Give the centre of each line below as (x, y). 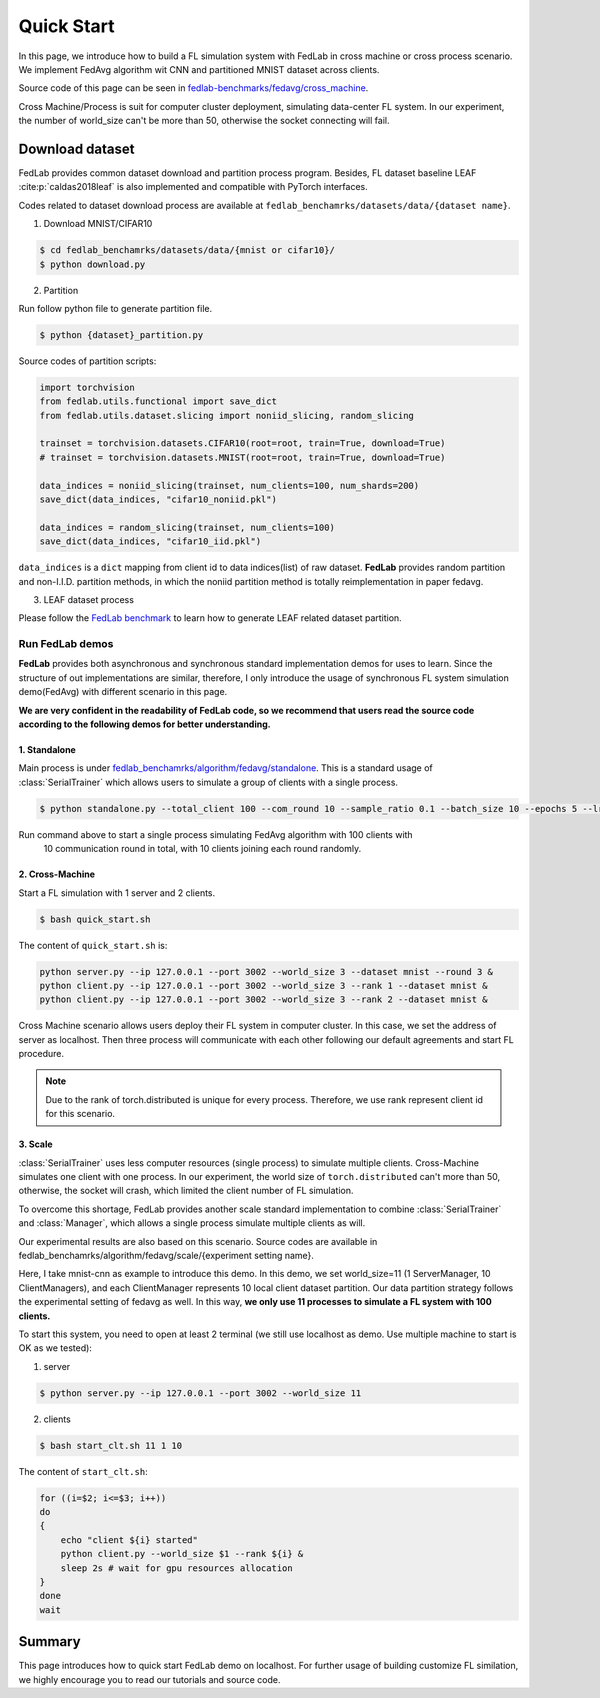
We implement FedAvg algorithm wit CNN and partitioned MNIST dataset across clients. (199, 69)
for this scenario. (80, 1114)
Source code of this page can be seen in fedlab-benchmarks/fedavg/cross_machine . (193, 88)
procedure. (41, 1054)
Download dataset (76, 148)
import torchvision (87, 387)
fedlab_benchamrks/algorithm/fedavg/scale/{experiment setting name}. (166, 1255)
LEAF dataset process (89, 599)
